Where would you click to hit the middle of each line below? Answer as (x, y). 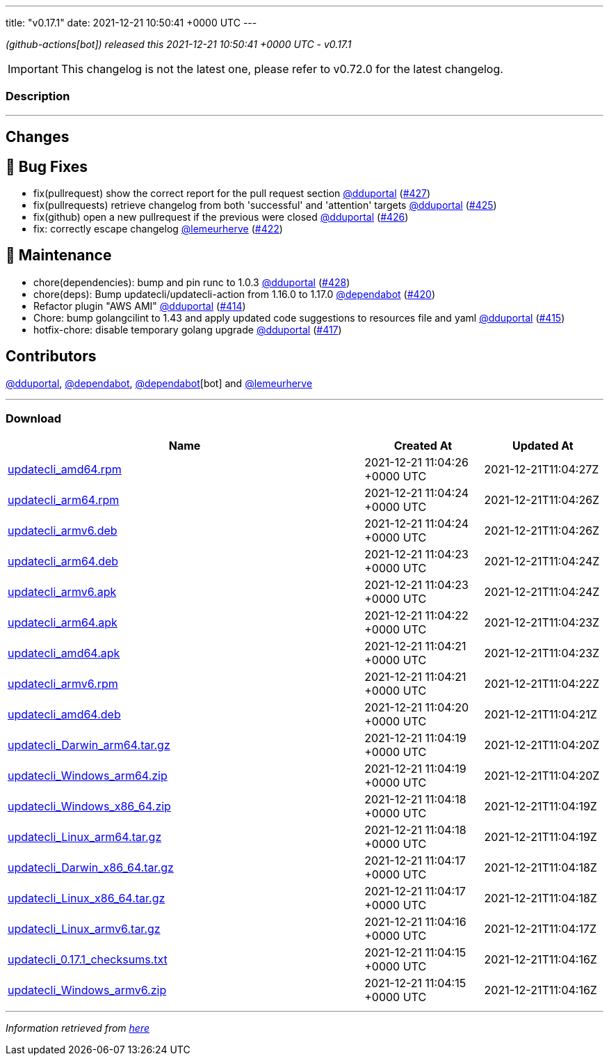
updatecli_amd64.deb (64, 715)
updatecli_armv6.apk (62, 592)
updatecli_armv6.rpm (63, 684)
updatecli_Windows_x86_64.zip (89, 807)
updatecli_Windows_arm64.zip (88, 776)
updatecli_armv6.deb (63, 531)
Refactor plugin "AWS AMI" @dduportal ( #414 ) (140, 306)
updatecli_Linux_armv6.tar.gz (84, 929)
